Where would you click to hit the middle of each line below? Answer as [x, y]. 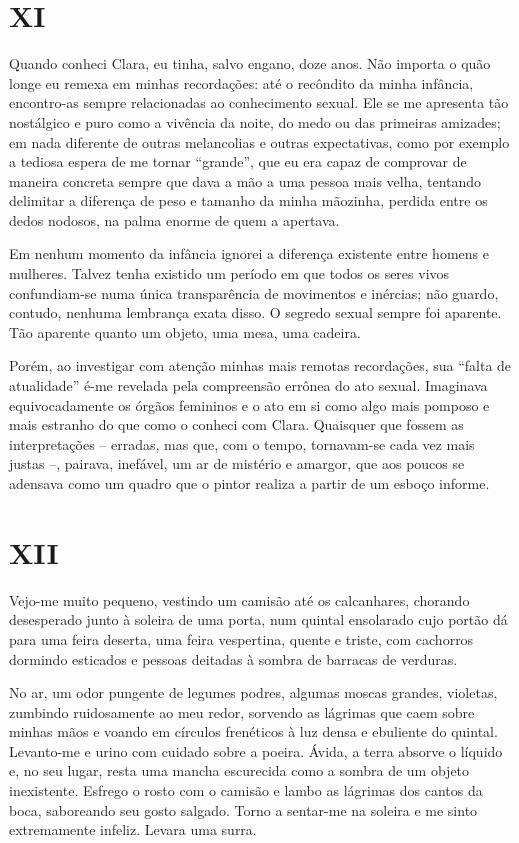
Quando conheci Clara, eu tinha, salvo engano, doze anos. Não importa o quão [250, 63]
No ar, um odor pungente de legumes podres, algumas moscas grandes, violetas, [253, 692]
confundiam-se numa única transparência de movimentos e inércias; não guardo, [254, 292]
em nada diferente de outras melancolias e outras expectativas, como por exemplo [259, 141]
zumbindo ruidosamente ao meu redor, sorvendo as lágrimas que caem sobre [242, 711]
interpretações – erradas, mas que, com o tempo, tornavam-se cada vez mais [242, 443]
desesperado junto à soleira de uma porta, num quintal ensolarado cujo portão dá [258, 619]
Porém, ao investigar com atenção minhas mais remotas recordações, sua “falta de [260, 365]
